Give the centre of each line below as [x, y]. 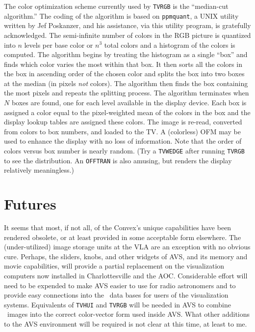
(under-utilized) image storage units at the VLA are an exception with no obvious [127, 247]
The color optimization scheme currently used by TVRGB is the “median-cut [116, 6]
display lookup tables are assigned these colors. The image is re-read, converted [123, 122]
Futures [30, 204]
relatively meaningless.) [39, 170]
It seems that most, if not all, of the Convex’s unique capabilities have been [118, 227]
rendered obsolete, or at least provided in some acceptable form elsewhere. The [123, 237]
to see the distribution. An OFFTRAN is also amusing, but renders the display [118, 160]
